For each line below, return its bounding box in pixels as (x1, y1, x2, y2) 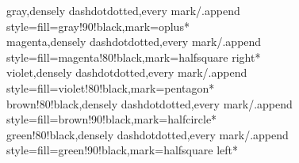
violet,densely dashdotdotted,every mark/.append (6, 64, 247, 81)
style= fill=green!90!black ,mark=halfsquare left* (6, 142, 238, 158)
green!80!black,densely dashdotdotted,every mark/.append (6, 126, 289, 142)
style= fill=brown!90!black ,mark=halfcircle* (6, 111, 217, 127)
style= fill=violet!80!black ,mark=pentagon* (6, 79, 215, 96)
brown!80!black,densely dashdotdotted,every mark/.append (6, 95, 293, 112)
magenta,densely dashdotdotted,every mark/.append (6, 33, 262, 50)
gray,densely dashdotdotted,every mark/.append (6, 2, 240, 18)
